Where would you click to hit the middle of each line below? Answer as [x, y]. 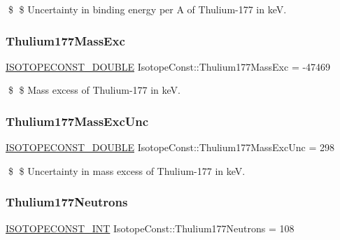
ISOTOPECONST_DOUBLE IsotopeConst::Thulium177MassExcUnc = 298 [170, 147]
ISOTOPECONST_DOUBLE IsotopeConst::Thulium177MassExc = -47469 [168, 66]
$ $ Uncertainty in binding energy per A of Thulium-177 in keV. [147, 9]
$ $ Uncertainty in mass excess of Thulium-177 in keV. [127, 170]
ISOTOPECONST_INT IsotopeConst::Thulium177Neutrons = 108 [150, 228]
